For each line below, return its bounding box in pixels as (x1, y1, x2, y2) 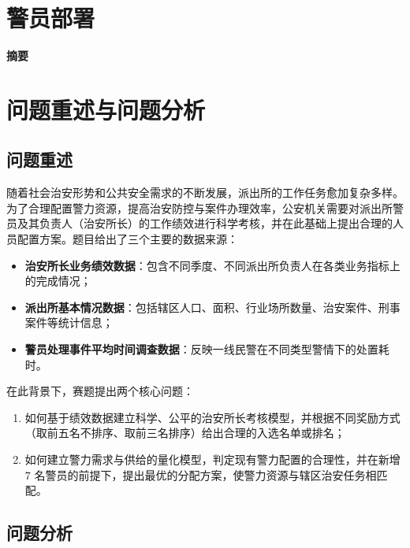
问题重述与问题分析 (6, 93, 206, 125)
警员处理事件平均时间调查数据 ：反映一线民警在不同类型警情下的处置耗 (24, 341, 389, 357)
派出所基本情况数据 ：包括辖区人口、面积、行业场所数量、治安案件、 (24, 298, 378, 315)
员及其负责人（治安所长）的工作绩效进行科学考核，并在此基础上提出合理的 (6, 215, 393, 231)
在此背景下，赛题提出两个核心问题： (6, 383, 194, 399)
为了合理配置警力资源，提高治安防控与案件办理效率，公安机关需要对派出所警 (6, 199, 404, 216)
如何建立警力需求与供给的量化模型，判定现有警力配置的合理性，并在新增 (24, 451, 401, 468)
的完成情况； (24, 272, 91, 289)
